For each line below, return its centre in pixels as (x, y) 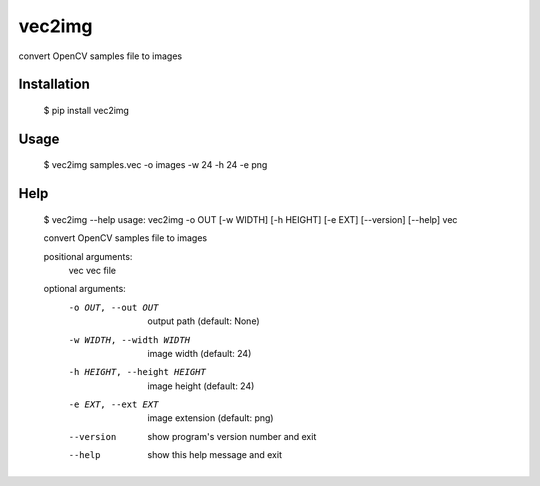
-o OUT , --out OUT (113, 307)
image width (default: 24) (199, 353)
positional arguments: (88, 256)
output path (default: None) (203, 321)
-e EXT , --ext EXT (113, 404)
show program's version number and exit (232, 436)
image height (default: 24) (201, 386)
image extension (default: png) (210, 418)
